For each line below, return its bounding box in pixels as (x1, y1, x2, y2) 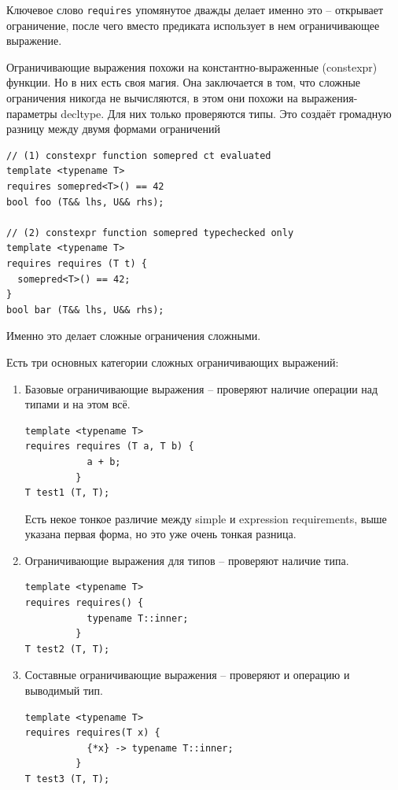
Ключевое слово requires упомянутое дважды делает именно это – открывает (6, 2, 384, 17)
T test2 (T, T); (24, 643, 110, 655)
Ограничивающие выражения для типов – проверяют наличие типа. (24, 552, 349, 568)
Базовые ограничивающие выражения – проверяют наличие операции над (24, 380, 378, 397)
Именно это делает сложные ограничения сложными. (6, 327, 261, 344)
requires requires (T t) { (6, 257, 147, 269)
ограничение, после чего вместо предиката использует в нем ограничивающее (6, 17, 380, 33)
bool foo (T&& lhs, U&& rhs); (6, 196, 164, 208)
